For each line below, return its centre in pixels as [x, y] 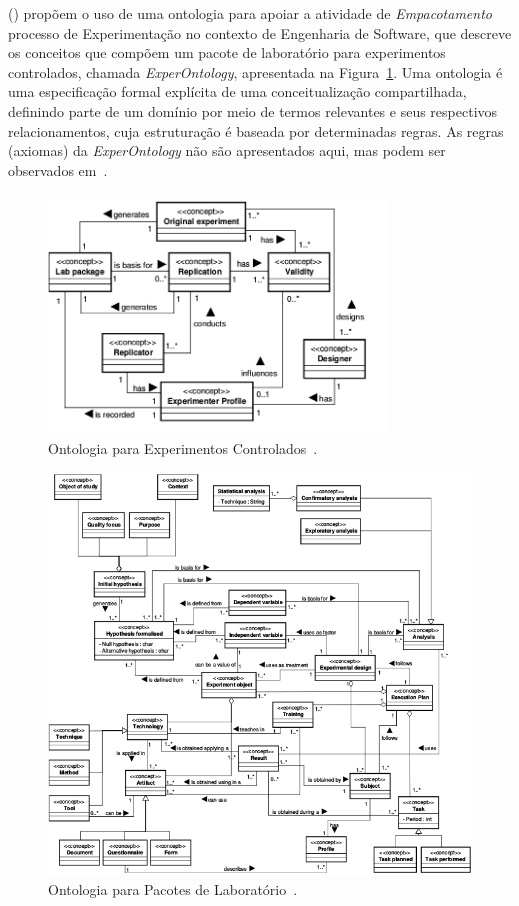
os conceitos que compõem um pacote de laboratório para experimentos [227, 52]
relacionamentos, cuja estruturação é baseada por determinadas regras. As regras [256, 130]
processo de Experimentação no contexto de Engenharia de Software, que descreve [260, 32]
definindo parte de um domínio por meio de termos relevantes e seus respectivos [253, 110]
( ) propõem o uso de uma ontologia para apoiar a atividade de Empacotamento [250, 13]
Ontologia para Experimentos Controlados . [183, 447]
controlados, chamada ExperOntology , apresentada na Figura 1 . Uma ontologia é [255, 71]
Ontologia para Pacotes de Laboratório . [173, 889]
